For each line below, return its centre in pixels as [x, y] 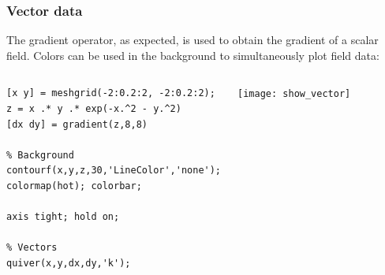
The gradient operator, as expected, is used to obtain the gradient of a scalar [192, 40]
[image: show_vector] [294, 94]
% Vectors [32, 248]
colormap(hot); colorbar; [74, 186]
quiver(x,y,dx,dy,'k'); [69, 263]
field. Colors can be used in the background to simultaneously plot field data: [193, 55]
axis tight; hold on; [63, 217]
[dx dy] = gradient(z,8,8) [77, 124]
